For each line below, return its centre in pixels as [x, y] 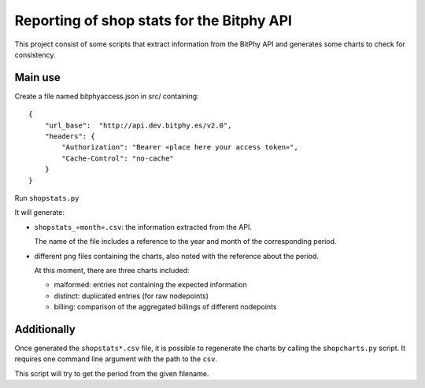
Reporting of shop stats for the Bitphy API [153, 20]
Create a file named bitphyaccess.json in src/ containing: [107, 96]
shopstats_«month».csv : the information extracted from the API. [143, 227]
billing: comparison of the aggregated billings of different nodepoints [165, 307]
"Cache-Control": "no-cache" [118, 158]
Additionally [45, 329]
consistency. [35, 54]
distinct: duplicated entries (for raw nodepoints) [131, 296]
